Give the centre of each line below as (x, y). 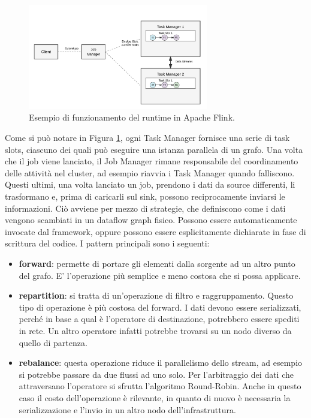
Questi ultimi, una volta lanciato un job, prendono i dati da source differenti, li (150, 184)
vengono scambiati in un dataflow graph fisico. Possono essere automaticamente (151, 220)
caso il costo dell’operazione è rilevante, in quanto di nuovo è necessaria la (155, 397)
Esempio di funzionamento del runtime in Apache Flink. (132, 117)
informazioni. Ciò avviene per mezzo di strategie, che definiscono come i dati (145, 208)
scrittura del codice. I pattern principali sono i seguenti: (107, 243)
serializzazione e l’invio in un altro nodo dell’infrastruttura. (127, 409)
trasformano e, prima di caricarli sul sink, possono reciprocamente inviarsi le (145, 196)
